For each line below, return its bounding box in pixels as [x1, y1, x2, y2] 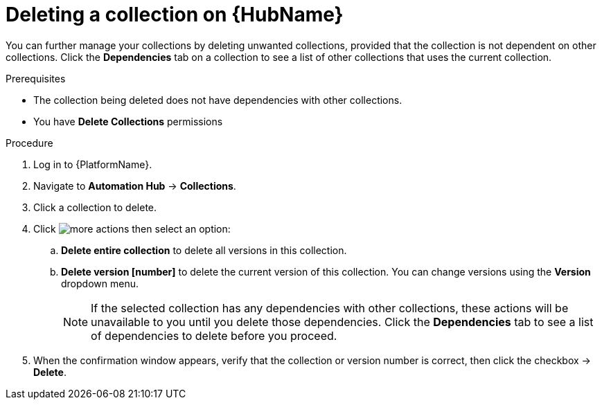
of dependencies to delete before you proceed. [91, 328, 337, 343]
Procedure [6, 136, 53, 149]
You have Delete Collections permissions [33, 115, 223, 127]
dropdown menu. [61, 277, 139, 289]
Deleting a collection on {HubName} [6, 3, 344, 26]
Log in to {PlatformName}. [33, 158, 152, 170]
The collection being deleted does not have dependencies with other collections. [33, 93, 402, 106]
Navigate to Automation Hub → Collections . [33, 179, 236, 192]
